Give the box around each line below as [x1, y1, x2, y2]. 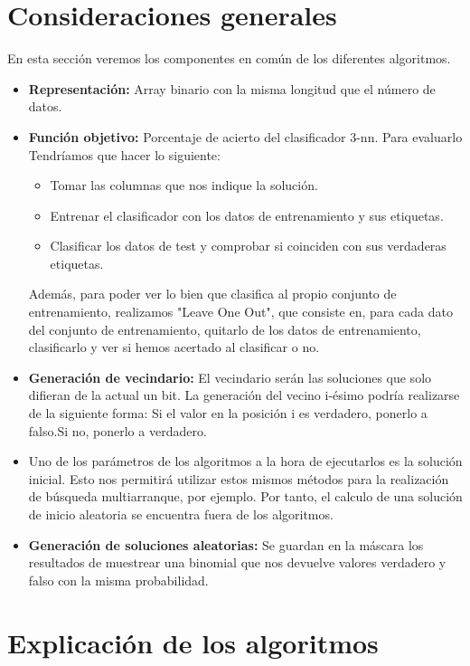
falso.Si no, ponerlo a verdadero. [28, 421, 207, 440]
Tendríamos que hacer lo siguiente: [28, 145, 221, 164]
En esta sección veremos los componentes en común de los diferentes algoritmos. [7, 49, 451, 68]
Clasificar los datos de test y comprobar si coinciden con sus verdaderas [50, 236, 446, 255]
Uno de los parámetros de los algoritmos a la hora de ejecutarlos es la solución [28, 452, 463, 471]
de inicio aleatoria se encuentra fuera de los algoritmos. [28, 505, 334, 523]
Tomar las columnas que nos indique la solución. [50, 176, 318, 195]
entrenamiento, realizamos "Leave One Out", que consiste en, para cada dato [28, 302, 453, 321]
